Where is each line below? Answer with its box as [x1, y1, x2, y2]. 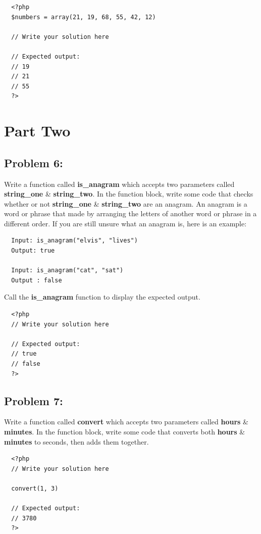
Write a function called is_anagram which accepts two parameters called [4, 178, 235, 189]
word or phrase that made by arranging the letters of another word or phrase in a [4, 208, 257, 219]
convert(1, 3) [11, 484, 59, 492]
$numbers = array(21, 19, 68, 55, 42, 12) [11, 13, 156, 21]
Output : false [11, 276, 62, 284]
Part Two [4, 120, 71, 141]
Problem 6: [4, 155, 63, 170]
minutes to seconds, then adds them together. [4, 436, 149, 447]
